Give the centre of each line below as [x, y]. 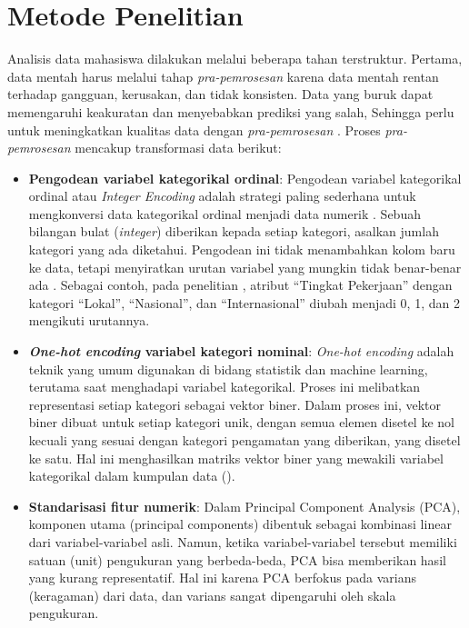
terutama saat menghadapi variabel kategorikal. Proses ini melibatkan [225, 387]
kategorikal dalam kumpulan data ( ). [132, 476]
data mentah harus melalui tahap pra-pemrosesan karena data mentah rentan [223, 76]
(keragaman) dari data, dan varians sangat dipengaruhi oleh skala [212, 595]
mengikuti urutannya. [89, 320]
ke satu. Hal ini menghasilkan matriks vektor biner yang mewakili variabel [236, 458]
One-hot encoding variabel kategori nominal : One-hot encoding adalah [241, 351]
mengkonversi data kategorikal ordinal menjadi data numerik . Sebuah [225, 213]
